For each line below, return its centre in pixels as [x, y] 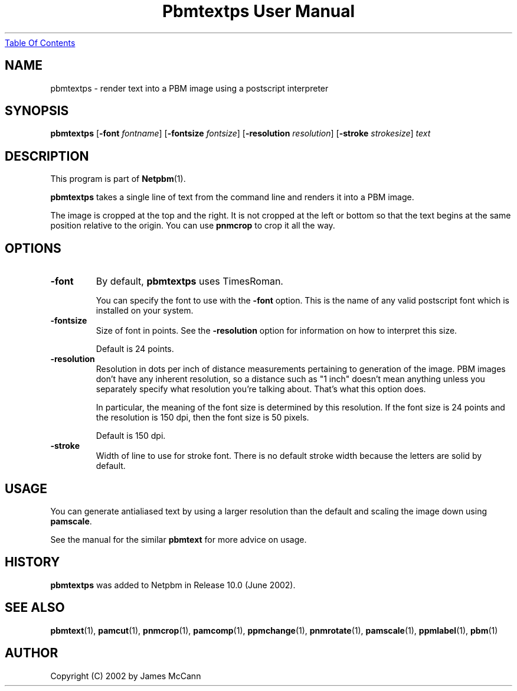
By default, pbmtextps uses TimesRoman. [189, 281]
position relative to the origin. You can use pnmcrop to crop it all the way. [193, 226]
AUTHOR [32, 653]
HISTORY [32, 562]
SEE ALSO [35, 608]
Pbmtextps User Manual [258, 11]
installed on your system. [145, 311]
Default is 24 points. [135, 349]
